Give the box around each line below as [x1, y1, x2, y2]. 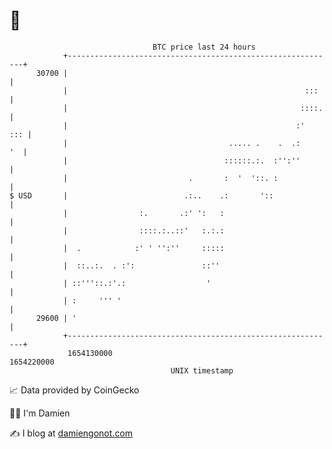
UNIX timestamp [170, 365, 234, 376]
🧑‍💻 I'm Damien [9, 407, 71, 419]
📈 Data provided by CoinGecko [9, 384, 140, 396]
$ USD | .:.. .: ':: [9, 190, 274, 201]
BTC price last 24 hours [152, 42, 256, 52]
